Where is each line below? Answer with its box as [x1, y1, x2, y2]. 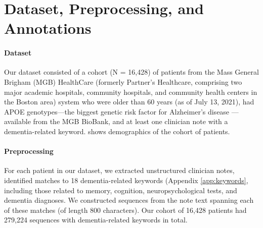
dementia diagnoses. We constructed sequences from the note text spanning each [4, 195, 254, 205]
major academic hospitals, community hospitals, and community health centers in [4, 86, 257, 97]
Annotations [4, 18, 92, 38]
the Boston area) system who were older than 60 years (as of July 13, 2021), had [4, 96, 254, 107]
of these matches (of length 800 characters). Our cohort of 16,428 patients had [4, 204, 247, 215]
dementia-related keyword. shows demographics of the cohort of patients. [4, 126, 230, 136]
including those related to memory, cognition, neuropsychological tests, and [4, 185, 237, 195]
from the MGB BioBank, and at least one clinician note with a [33, 116, 228, 127]
